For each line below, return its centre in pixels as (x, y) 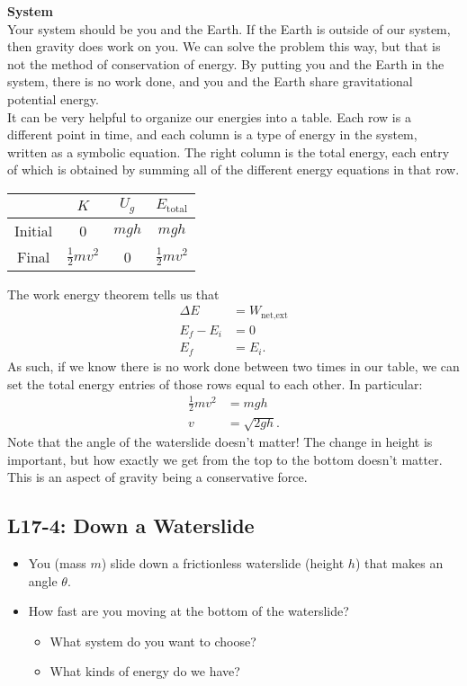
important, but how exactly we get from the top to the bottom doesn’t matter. (225, 459)
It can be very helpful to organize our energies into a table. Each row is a (209, 116)
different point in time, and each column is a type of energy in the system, (212, 134)
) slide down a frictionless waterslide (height (223, 563)
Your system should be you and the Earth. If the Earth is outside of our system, (229, 28)
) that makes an (399, 563)
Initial (34, 230)
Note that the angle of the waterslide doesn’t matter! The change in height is (220, 442)
